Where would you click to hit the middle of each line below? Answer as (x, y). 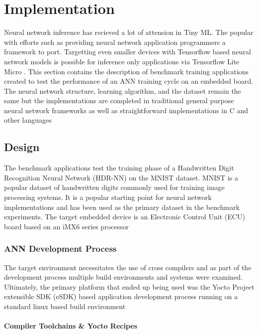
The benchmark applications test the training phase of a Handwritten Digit (119, 168)
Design (22, 147)
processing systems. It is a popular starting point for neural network (108, 197)
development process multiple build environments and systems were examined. (124, 277)
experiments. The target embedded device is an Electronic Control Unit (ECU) (125, 217)
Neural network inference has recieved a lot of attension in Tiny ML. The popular (129, 32)
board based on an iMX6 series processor (66, 226)
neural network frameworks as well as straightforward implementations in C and (126, 110)
